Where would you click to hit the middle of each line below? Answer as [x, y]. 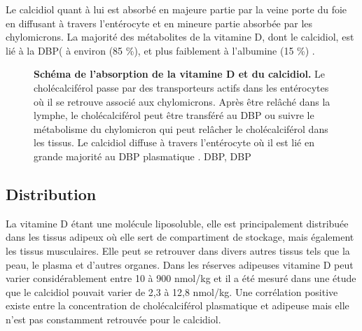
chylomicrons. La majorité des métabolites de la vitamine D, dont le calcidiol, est [180, 37]
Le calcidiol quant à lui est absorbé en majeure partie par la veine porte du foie [176, 9]
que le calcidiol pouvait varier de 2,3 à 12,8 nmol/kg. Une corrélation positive [172, 291]
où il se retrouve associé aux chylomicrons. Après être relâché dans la [182, 101]
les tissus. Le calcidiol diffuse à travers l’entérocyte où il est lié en [174, 142]
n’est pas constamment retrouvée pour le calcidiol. [113, 319]
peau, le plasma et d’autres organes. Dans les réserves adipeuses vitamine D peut [180, 264]
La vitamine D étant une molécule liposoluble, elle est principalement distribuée [177, 223]
